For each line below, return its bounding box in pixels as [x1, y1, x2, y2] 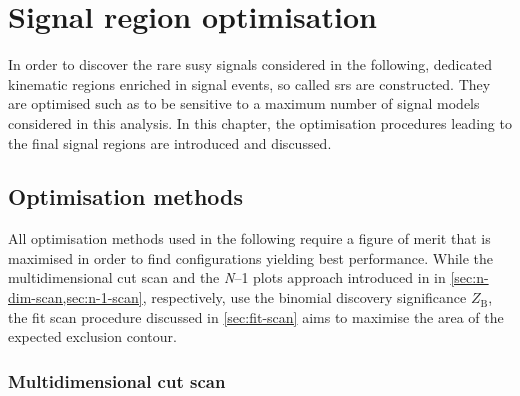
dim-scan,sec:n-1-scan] [8, 287, 143, 308]
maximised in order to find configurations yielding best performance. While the [8, 247, 494, 268]
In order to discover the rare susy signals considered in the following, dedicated [8, 54, 493, 75]
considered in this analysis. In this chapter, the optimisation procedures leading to [8, 112, 512, 133]
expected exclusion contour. [8, 326, 177, 347]
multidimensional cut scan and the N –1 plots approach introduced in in [8, 267, 446, 288]
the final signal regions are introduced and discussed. [8, 132, 332, 153]
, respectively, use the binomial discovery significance [142, 287, 467, 308]
